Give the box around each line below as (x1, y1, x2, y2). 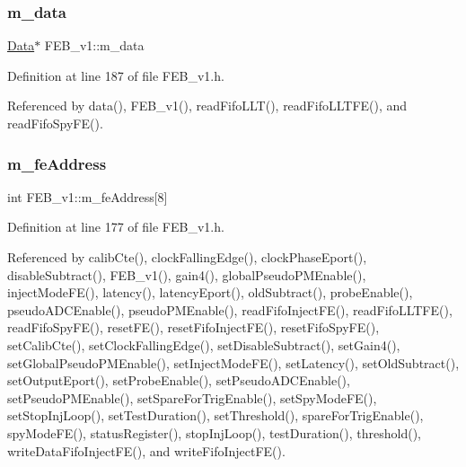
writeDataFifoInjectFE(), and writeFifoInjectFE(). (7, 441, 286, 460)
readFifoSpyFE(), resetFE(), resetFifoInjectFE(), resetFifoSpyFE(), (7, 318, 380, 337)
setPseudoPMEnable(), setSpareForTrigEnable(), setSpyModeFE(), (7, 388, 377, 407)
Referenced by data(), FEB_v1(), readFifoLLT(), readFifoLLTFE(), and (7, 96, 408, 115)
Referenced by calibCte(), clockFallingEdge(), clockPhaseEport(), (7, 248, 367, 266)
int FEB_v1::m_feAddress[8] (7, 187, 168, 206)
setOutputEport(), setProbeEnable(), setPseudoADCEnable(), (7, 371, 350, 390)
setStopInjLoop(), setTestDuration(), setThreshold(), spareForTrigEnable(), (7, 406, 424, 425)
